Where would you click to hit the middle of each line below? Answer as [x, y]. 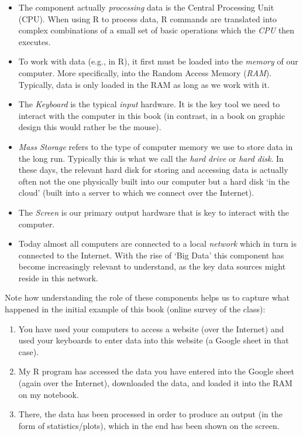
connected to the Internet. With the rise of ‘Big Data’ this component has [151, 255]
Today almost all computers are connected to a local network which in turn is [157, 243]
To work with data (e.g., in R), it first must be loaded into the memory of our [158, 61]
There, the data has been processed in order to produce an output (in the [150, 414]
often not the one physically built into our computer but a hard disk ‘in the [154, 181]
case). [29, 351]
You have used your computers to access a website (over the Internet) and [151, 328]
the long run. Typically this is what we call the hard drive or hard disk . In [151, 158]
